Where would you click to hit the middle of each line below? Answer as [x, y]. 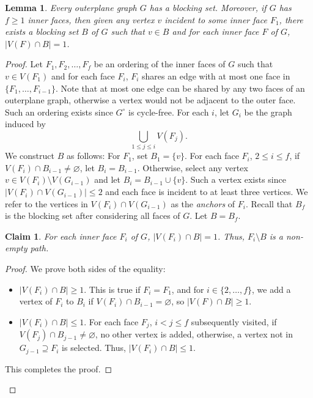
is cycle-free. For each [169, 112]
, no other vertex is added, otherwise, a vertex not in [194, 334]
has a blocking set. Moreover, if [208, 7]
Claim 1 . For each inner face [61, 236]
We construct [30, 156]
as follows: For [93, 156]
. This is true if [112, 289]
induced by [25, 124]
